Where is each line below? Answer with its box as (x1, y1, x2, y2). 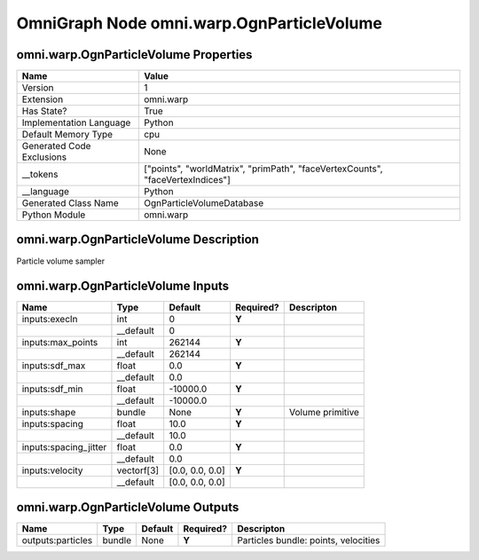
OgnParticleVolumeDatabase (143, 197, 264, 209)
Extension (21, 93, 64, 106)
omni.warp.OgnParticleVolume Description (16, 232, 259, 248)
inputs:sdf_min (21, 383, 83, 395)
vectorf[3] (116, 464, 160, 477)
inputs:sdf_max (21, 359, 86, 372)
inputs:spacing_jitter (21, 441, 107, 454)
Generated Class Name (21, 197, 119, 209)
